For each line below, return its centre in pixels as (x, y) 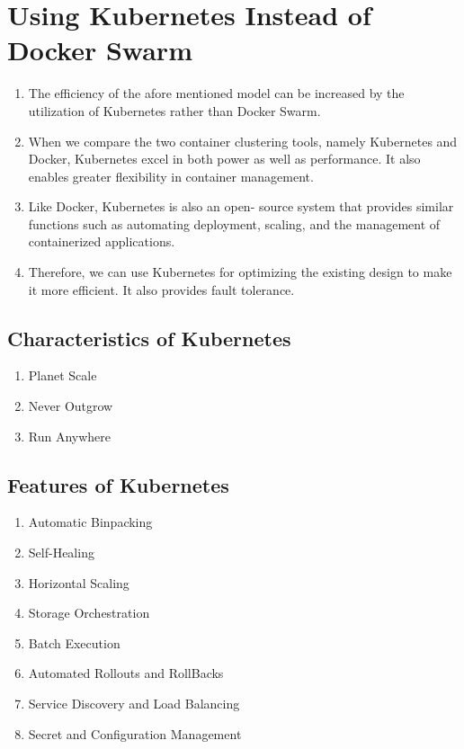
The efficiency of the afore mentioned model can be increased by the (216, 93)
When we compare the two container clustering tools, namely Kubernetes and (243, 141)
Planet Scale (62, 375)
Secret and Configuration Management (135, 733)
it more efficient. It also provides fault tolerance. (161, 289)
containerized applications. (102, 241)
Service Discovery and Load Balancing (134, 703)
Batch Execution (74, 642)
